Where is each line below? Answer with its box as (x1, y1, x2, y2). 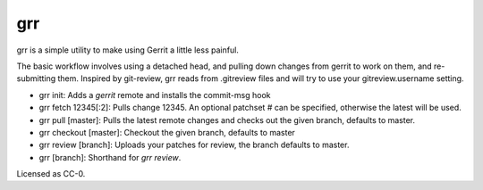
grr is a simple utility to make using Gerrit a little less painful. (16, 45, 239, 55)
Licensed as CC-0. (16, 169, 86, 179)
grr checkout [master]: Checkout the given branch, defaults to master (38, 127, 295, 137)
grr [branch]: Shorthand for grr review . (38, 152, 182, 162)
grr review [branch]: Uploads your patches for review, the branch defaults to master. (38, 139, 350, 151)
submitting (16, 73, 56, 84)
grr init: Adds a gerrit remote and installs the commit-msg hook (38, 89, 271, 100)
